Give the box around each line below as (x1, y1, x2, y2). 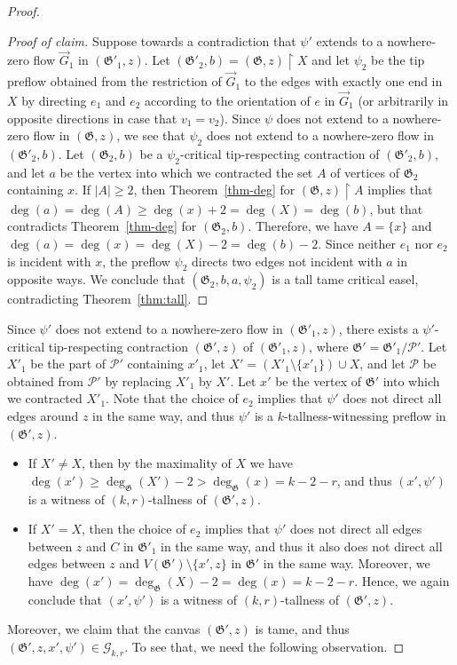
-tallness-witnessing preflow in (283, 406, 446, 424)
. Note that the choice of (106, 389, 239, 408)
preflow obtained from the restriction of (7, 72, 222, 91)
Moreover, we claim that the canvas (7, 620, 201, 638)
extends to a (316, 31, 383, 50)
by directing (21, 91, 87, 109)
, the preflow (102, 251, 170, 270)
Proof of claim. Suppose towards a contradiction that (7, 31, 296, 50)
